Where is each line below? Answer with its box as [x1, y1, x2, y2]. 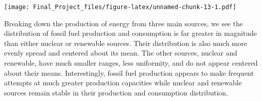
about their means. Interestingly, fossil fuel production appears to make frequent [4, 67, 254, 78]
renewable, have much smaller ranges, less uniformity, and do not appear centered [4, 58, 258, 68]
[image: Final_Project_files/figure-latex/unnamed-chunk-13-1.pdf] [4, 4, 237, 11]
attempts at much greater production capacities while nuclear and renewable [4, 77, 242, 88]
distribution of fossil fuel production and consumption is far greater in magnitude [4, 28, 257, 38]
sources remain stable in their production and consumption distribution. [4, 87, 229, 97]
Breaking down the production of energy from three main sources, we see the [4, 18, 243, 28]
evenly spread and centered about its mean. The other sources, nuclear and [4, 47, 238, 58]
